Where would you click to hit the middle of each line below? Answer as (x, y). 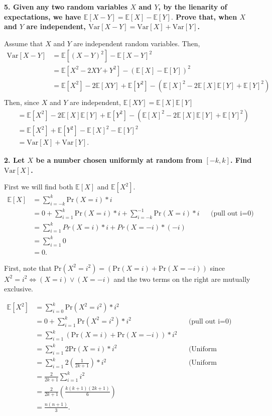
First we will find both (39, 187)
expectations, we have (43, 16)
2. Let (15, 160)
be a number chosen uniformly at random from (119, 160)
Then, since (22, 102)
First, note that (28, 268)
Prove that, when (207, 16)
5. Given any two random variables (66, 7)
